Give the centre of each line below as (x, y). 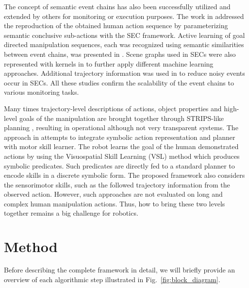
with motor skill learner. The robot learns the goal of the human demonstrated (121, 146)
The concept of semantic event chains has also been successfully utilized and (117, 6)
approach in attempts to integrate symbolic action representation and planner (120, 137)
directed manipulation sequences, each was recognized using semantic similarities (124, 44)
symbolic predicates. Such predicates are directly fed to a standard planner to (119, 165)
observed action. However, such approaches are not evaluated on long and (113, 194)
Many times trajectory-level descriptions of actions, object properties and (113, 108)
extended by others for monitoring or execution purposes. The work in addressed (124, 16)
